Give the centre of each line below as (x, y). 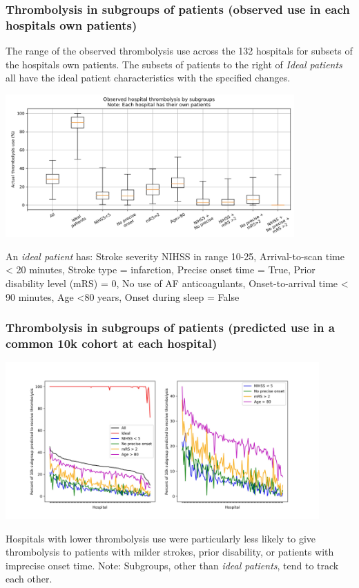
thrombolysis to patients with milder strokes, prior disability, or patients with (170, 552)
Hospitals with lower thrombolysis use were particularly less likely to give (161, 538)
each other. (29, 579)
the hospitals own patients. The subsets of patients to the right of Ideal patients (174, 64)
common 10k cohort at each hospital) (111, 343)
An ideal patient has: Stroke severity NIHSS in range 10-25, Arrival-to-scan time (175, 256)
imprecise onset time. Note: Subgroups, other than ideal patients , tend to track (172, 565)
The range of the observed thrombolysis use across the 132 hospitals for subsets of (179, 51)
